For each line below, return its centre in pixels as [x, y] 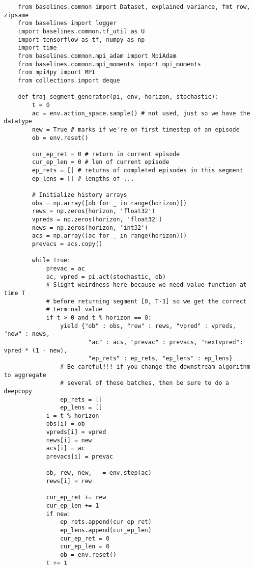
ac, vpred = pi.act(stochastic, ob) [106, 277]
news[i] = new [69, 440]
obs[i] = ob [65, 424]
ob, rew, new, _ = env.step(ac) [99, 473]
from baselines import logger [67, 23]
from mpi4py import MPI [57, 72]
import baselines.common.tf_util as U [81, 31]
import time [37, 48]
